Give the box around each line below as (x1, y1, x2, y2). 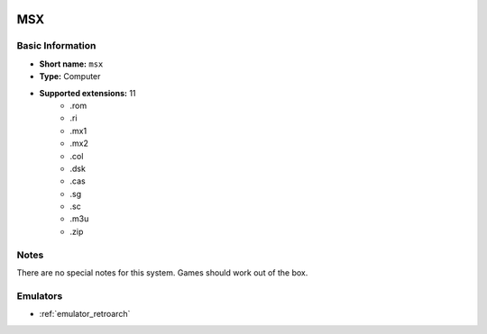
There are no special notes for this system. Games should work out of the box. (16, 266, 308, 278)
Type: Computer (39, 71, 101, 82)
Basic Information (16, 40, 96, 52)
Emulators (16, 289, 63, 302)
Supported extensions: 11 (39, 87, 136, 98)
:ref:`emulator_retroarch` (39, 309, 131, 320)
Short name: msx (39, 59, 104, 69)
